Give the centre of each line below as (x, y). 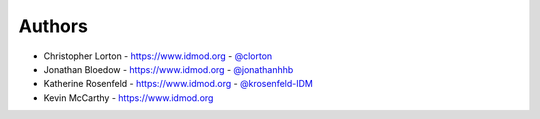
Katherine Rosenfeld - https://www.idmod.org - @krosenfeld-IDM (178, 84)
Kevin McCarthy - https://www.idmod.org (128, 97)
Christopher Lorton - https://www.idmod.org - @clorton (158, 56)
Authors (53, 26)
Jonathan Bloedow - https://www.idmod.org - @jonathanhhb (168, 69)
